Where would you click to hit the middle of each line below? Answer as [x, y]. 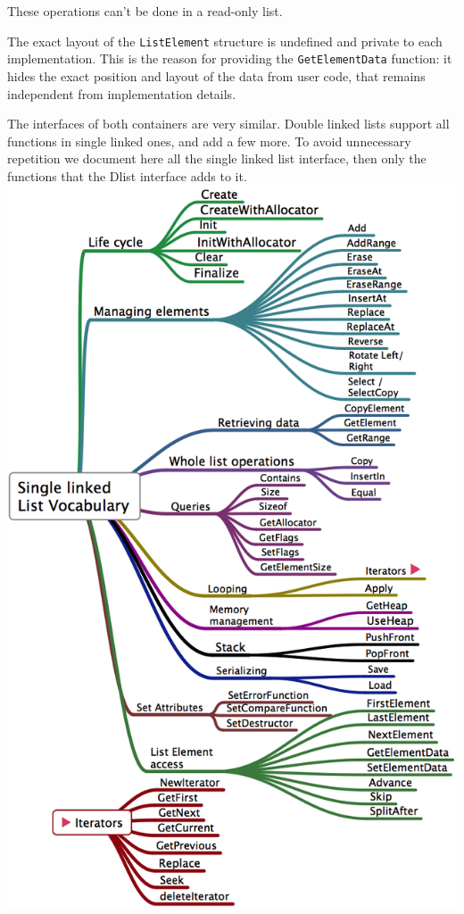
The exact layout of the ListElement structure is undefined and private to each [225, 41]
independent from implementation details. [122, 93]
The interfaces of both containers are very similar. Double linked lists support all [228, 124]
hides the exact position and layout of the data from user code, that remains [216, 75]
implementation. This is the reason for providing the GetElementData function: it [230, 58]
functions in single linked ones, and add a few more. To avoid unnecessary [209, 141]
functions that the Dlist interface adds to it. [127, 175]
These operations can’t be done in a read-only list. [145, 11]
